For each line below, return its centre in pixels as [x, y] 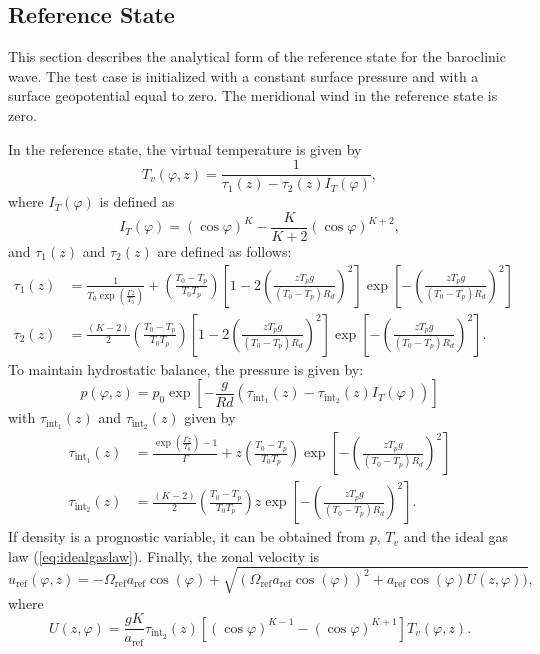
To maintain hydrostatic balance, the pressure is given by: [186, 368]
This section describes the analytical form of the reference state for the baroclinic [257, 56]
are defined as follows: [224, 250]
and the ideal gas [455, 536]
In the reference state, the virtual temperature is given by [185, 148]
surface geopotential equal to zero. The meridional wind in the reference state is [253, 95]
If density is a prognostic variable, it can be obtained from [186, 536]
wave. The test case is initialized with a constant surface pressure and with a [243, 75]
